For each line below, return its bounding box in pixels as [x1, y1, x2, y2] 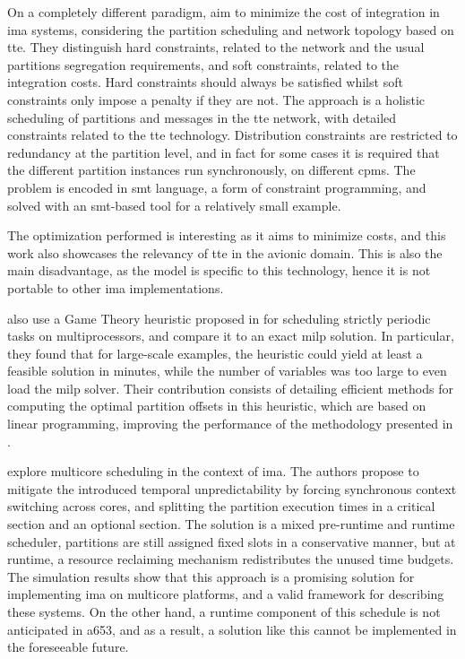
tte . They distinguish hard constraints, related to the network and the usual [7, 38, 425, 56]
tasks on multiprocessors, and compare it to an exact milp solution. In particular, [7, 326, 454, 345]
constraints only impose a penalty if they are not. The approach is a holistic [7, 90, 426, 108]
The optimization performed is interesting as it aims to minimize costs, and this [7, 226, 446, 245]
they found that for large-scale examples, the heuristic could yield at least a [7, 343, 423, 362]
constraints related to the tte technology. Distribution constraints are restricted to [7, 126, 458, 144]
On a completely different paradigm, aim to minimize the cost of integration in [7, 3, 440, 21]
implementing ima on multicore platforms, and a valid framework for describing [7, 585, 444, 603]
